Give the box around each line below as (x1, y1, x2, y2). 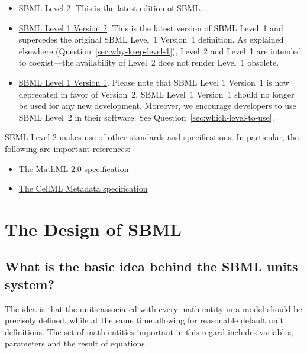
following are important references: (5, 142, 131, 154)
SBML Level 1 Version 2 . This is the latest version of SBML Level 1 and (18, 21, 283, 34)
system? (5, 274, 54, 293)
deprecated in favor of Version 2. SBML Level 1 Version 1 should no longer (18, 88, 295, 100)
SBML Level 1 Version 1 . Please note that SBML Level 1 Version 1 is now (18, 76, 289, 88)
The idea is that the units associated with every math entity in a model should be (5, 302, 302, 315)
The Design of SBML (5, 216, 182, 241)
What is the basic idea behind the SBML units (5, 257, 298, 276)
